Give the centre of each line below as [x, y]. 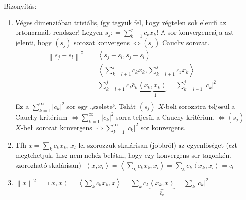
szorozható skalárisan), [49, 164]
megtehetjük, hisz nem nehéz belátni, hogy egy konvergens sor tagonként [123, 155]
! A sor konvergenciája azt [195, 32]
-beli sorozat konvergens [57, 127]
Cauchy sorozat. [186, 42]
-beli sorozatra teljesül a [199, 106]
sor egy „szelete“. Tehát [101, 106]
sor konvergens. [163, 127]
